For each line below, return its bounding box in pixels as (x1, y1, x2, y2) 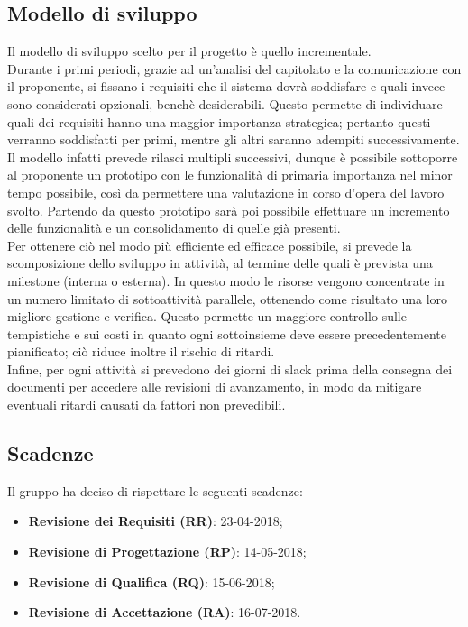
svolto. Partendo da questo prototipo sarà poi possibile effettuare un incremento (7, 200, 450, 219)
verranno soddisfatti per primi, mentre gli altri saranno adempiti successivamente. (7, 130, 460, 149)
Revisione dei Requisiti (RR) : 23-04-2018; (28, 512, 283, 530)
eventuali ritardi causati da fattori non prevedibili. (7, 395, 286, 414)
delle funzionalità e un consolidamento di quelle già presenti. (7, 218, 341, 237)
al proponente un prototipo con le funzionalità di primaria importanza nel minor (7, 165, 453, 184)
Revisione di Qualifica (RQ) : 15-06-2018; (28, 572, 275, 591)
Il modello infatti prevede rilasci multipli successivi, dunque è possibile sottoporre (7, 147, 458, 166)
